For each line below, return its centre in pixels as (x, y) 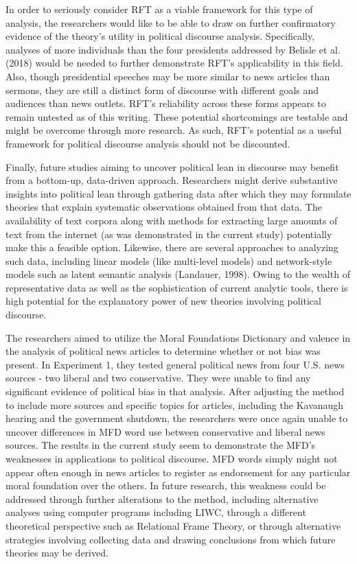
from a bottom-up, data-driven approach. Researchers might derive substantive (172, 180)
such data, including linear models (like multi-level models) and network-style (169, 260)
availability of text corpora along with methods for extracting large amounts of (172, 220)
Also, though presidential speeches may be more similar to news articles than (168, 76)
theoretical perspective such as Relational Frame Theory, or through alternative (173, 525)
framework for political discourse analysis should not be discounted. (148, 143)
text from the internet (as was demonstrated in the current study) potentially (169, 234)
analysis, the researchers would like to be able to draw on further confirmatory (171, 22)
